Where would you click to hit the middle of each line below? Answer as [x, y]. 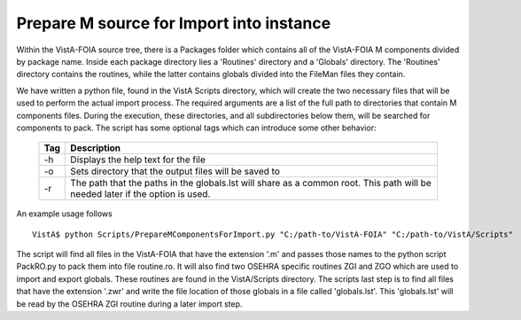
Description [96, 148]
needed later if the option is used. [140, 194]
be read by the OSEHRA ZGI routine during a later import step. [129, 304]
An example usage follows [64, 214]
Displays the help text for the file [138, 160]
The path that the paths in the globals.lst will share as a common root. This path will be [251, 183]
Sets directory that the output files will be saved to [175, 171]
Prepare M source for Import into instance [174, 23]
